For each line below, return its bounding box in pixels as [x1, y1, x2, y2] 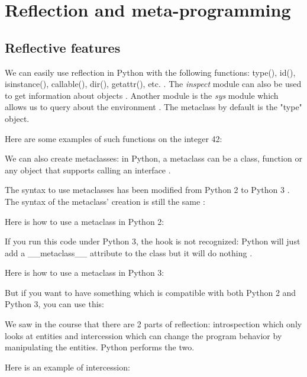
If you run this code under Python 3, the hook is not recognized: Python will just [5, 235, 300, 247]
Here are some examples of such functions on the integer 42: [5, 132, 222, 144]
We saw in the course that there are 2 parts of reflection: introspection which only [5, 318, 302, 330]
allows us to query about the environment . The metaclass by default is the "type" [5, 101, 302, 113]
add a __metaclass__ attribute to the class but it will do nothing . [5, 246, 253, 259]
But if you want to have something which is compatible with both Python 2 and [5, 286, 296, 298]
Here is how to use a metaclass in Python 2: [5, 215, 164, 227]
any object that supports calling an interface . [5, 163, 171, 176]
